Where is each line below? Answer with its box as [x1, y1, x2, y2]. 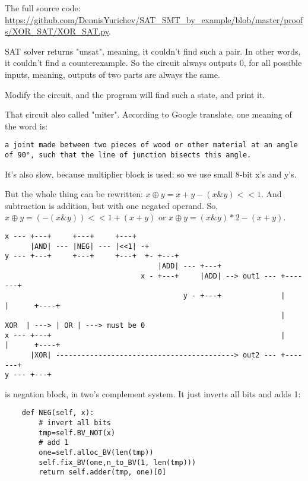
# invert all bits [39, 419, 111, 428]
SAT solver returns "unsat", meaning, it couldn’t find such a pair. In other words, [5, 45, 301, 57]
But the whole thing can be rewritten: [5, 188, 143, 200]
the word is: [5, 119, 48, 132]
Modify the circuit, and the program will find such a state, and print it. [5, 88, 265, 100]
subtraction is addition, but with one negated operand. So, [5, 199, 218, 211]
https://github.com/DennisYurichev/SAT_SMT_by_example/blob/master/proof [5, 13, 303, 26]
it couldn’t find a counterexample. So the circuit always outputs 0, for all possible [5, 56, 302, 69]
